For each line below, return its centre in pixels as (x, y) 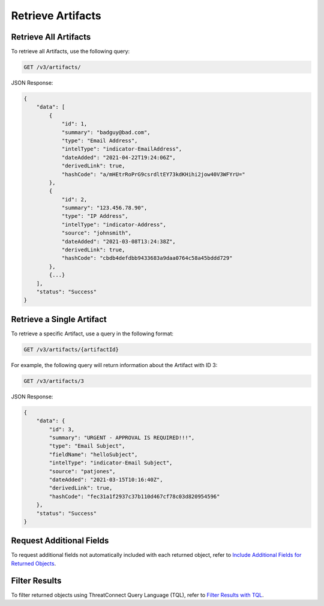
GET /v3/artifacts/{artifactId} (71, 349)
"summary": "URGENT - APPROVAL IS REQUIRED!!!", (122, 437)
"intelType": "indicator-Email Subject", (111, 463)
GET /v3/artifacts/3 (54, 381)
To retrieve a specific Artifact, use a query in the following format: (92, 334)
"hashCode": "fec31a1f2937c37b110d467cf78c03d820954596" (134, 496)
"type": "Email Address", (100, 140)
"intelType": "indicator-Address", (114, 224)
